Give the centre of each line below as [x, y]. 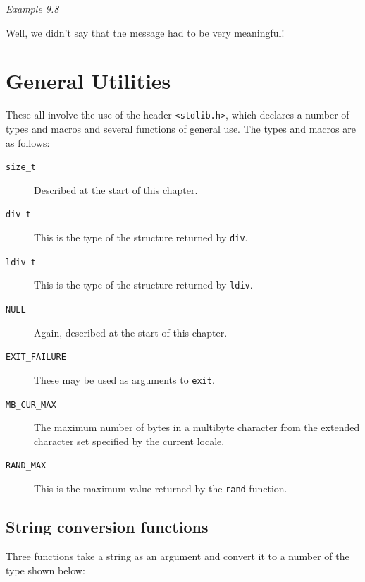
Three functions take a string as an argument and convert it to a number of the [178, 556]
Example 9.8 [32, 8]
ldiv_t [21, 262]
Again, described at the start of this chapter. [131, 332]
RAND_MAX [26, 466]
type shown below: [45, 570]
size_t [21, 168]
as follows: [28, 142]
